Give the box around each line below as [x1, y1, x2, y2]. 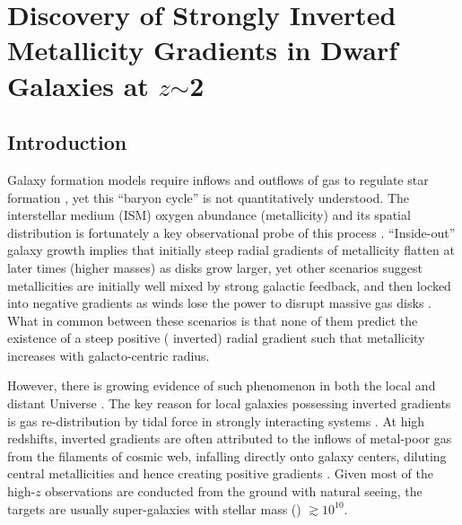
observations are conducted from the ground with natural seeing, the [45, 482, 423, 501]
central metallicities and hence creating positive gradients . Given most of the [7, 464, 433, 483]
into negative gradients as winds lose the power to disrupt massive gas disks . [7, 293, 431, 312]
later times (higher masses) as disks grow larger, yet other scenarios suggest [7, 258, 423, 276]
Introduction [7, 128, 127, 156]
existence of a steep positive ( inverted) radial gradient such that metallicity [7, 328, 425, 347]
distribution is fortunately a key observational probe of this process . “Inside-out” [7, 223, 456, 241]
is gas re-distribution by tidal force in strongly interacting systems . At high [7, 411, 425, 430]
